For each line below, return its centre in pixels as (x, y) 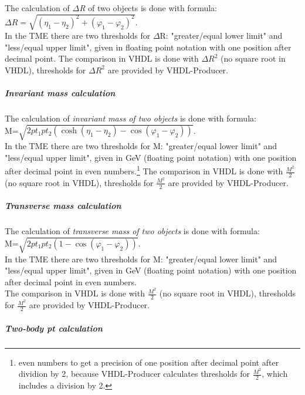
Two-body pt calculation (54, 328)
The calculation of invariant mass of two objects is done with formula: (131, 118)
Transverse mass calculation (63, 206)
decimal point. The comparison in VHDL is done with (102, 58)
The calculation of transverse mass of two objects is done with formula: (132, 231)
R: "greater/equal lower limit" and (221, 36)
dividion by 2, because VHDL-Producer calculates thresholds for (134, 374)
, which (275, 374)
